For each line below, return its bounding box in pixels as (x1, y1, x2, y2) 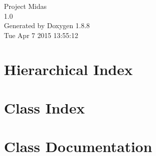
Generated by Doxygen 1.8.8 (4, 20, 90, 31)
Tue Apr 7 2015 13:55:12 (4, 30, 78, 40)
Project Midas (4, 1, 47, 11)
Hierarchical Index (4, 59, 133, 79)
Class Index (4, 97, 85, 117)
